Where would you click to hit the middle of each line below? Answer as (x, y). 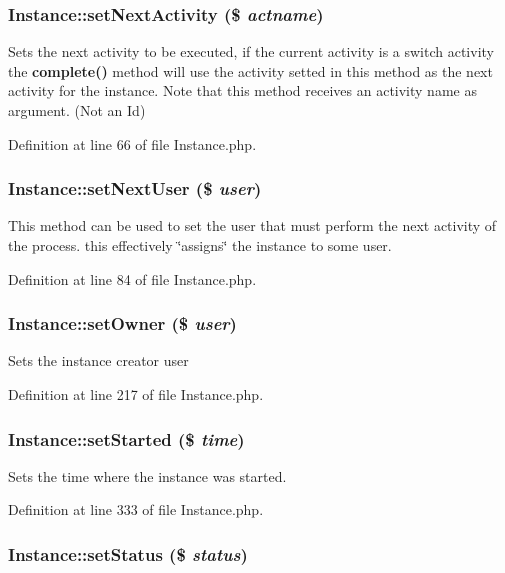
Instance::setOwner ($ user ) (122, 323)
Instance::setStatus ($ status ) (128, 553)
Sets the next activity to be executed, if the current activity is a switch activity (251, 51)
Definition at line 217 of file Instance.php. (136, 394)
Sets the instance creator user (98, 360)
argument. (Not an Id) (77, 110)
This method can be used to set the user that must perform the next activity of (252, 225)
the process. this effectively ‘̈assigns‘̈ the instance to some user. (200, 245)
